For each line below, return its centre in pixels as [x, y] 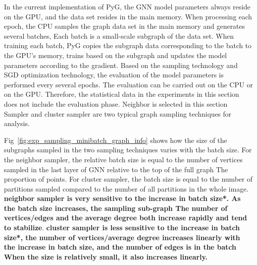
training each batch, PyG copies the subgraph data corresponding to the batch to [128, 45]
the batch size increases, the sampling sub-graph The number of [116, 208]
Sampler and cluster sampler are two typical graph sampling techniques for [118, 113]
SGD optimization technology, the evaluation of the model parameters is [114, 75]
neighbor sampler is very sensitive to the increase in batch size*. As [122, 198]
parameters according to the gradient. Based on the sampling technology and [121, 65]
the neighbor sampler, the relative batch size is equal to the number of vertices [123, 159]
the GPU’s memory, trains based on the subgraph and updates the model [115, 55]
